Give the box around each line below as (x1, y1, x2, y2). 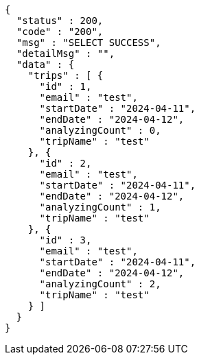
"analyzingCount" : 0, (39, 125, 161, 136)
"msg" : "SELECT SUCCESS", (16, 37, 161, 48)
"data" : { (16, 59, 75, 70)
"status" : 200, (16, 15, 104, 26)
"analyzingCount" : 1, (39, 202, 161, 213)
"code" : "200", (16, 26, 104, 37)
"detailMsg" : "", (16, 48, 115, 59)
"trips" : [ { (27, 70, 104, 81)
